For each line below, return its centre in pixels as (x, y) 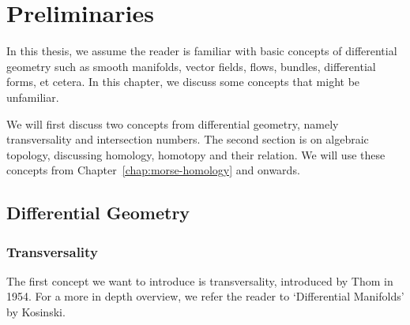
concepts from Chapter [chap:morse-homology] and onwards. (153, 170)
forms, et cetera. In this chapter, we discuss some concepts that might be (183, 82)
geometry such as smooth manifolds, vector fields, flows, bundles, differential (191, 66)
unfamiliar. (33, 97)
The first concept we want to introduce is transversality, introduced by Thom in (200, 280)
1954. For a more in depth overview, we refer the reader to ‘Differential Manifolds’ (205, 296)
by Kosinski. (36, 312)
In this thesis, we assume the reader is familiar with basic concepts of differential (202, 51)
